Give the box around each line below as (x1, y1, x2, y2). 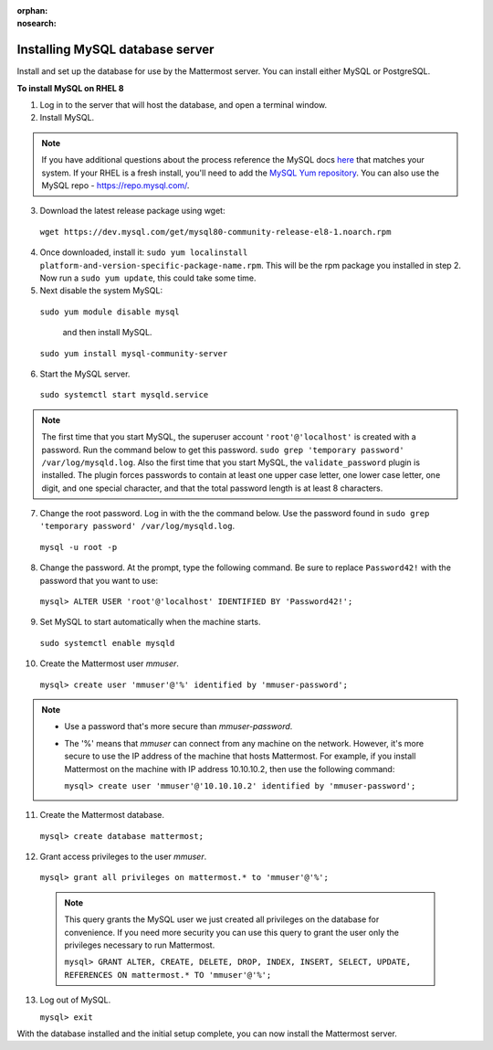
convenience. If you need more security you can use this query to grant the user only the (64, 927, 400, 938)
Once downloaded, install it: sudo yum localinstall (39, 247, 248, 258)
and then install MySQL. (62, 327, 152, 338)
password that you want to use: (39, 575, 159, 586)
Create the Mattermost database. (39, 810, 164, 821)
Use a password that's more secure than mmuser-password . (64, 721, 293, 732)
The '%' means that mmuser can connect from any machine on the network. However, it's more (64, 737, 425, 748)
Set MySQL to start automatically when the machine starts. (39, 617, 261, 628)
